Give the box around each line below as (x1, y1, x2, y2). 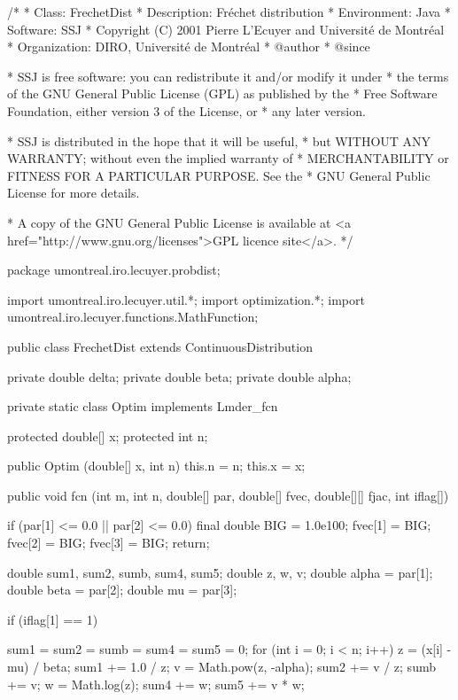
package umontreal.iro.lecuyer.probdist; (7, 261, 221, 279)
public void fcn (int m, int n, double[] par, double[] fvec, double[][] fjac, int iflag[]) (7, 486, 449, 504)
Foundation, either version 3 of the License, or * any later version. (7, 101, 366, 120)
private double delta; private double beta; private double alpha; (7, 367, 352, 385)
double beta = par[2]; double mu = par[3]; (7, 580, 237, 599)
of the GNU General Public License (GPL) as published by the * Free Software (7, 84, 438, 103)
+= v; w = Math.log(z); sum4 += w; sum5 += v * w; (7, 674, 305, 693)
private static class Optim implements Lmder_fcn (7, 397, 278, 416)
